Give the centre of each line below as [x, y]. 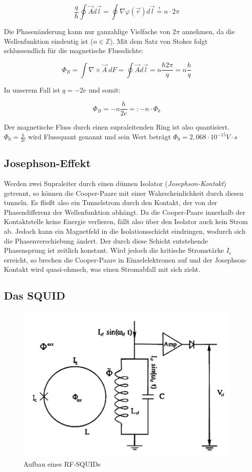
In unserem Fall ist [32, 89]
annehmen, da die [208, 31]
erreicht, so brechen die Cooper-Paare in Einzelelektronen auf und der [108, 259]
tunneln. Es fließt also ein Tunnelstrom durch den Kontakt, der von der [111, 202]
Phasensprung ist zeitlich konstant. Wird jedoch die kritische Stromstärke [114, 250]
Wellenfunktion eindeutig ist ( [48, 41]
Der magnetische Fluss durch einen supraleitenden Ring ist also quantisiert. [117, 127]
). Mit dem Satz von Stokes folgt [159, 41]
